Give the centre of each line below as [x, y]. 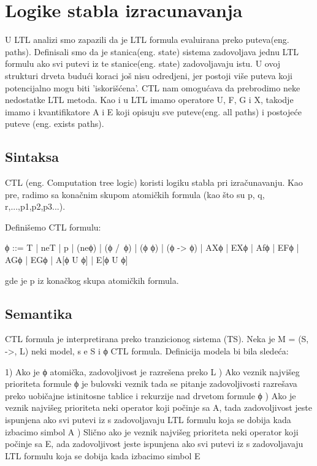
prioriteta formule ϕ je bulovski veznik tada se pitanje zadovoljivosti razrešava [151, 384]
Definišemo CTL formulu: [53, 227]
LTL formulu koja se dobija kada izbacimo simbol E [103, 455]
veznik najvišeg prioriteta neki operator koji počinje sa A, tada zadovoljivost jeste [158, 407]
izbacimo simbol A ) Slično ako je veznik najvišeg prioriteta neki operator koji [152, 431]
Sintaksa [32, 157]
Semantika [39, 313]
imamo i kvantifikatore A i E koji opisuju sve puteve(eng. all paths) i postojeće [153, 111]
